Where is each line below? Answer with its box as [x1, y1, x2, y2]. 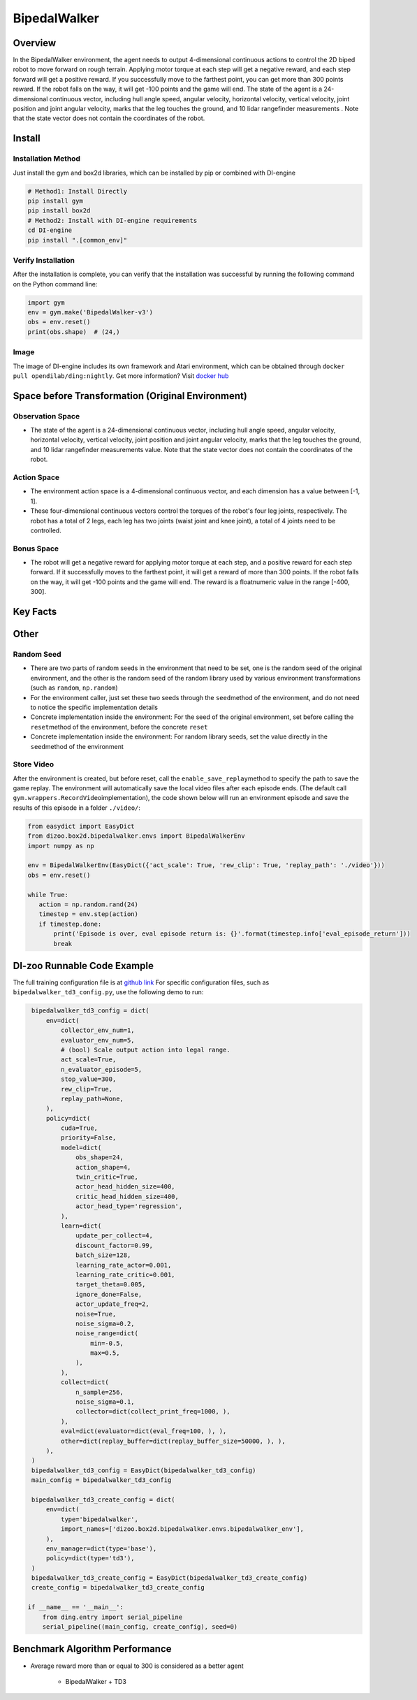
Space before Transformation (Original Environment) [13, 390, 247, 402]
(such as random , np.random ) [30, 683, 118, 692]
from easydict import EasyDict [27, 822, 136, 830]
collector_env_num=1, [60, 1026, 136, 1034]
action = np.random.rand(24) [38, 900, 139, 908]
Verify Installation [13, 255, 75, 265]
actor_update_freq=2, [75, 1300, 149, 1308]
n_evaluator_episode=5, [60, 1066, 142, 1073]
